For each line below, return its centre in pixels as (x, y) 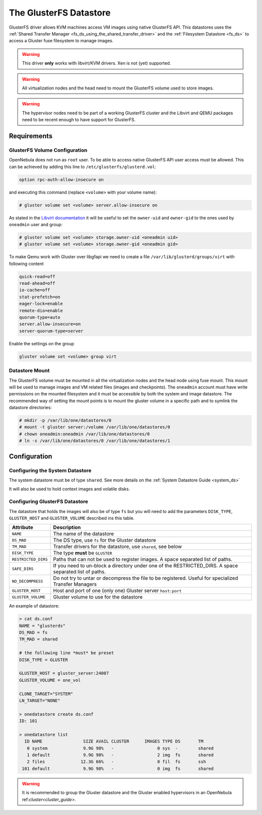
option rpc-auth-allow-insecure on (61, 179)
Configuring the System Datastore (50, 470)
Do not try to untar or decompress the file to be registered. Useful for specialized (146, 578)
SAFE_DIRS (23, 569)
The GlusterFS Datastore (60, 13)
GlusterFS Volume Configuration (48, 150)
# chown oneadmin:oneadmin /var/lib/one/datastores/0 (84, 434)
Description (67, 528)
